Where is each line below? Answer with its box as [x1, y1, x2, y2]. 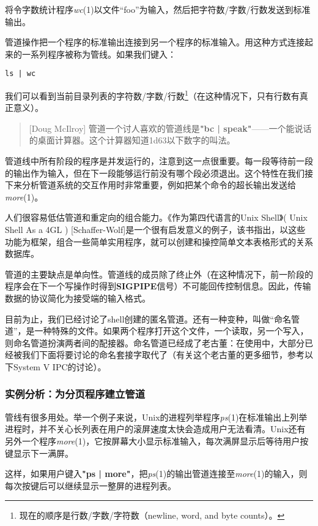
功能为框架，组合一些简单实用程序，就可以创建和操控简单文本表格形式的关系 [5, 235, 313, 248]
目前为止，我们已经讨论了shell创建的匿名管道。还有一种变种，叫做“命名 [5, 312, 291, 325]
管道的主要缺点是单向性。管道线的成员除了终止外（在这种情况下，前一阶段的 [5, 267, 313, 280]
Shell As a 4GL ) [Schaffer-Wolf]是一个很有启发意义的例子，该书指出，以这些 [5, 223, 306, 236]
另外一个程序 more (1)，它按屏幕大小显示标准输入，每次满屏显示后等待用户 [5, 434, 300, 447]
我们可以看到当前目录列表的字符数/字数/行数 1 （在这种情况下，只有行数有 [5, 88, 300, 102]
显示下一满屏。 [13, 446, 73, 459]
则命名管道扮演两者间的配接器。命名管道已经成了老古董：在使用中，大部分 [5, 336, 305, 349]
